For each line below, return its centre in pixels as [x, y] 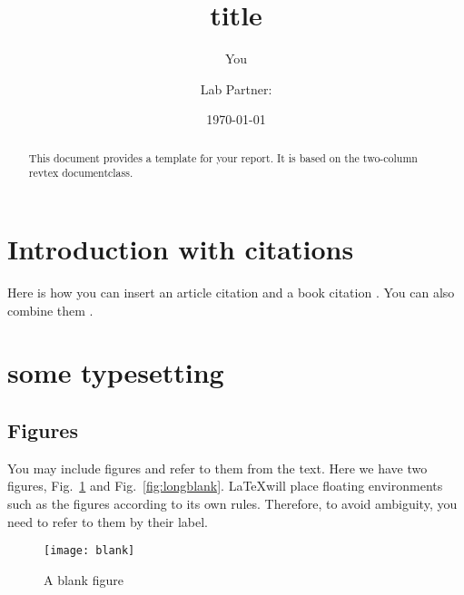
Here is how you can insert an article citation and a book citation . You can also [231, 292]
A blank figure [84, 579]
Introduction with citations [181, 249]
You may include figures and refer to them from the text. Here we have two [217, 468]
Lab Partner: [236, 88]
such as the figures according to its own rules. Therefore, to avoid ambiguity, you [232, 503]
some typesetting [116, 372]
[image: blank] [89, 551]
